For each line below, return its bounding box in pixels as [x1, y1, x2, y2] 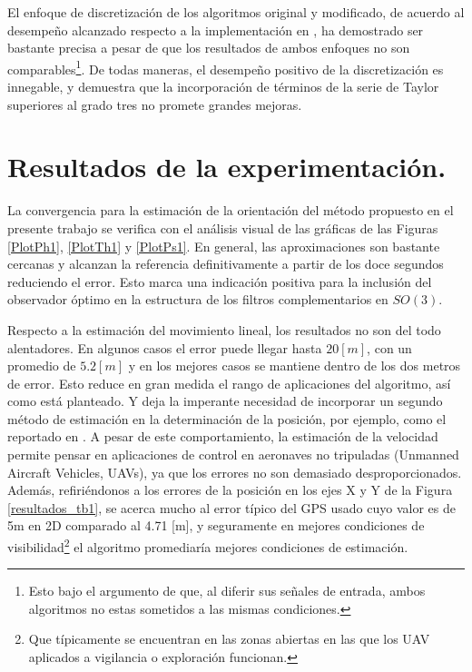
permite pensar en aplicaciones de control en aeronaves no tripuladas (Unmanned [7, 445, 459, 464]
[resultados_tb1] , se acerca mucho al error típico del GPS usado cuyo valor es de [7, 498, 457, 517]
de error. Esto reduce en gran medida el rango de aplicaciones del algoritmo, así [7, 373, 451, 392]
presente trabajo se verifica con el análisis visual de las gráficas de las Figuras [7, 218, 438, 237]
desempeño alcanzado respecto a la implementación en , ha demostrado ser [7, 20, 424, 39]
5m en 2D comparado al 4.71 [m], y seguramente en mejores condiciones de [7, 516, 425, 535]
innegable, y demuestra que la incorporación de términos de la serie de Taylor [7, 77, 439, 96]
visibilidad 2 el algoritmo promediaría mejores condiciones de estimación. [7, 535, 408, 556]
